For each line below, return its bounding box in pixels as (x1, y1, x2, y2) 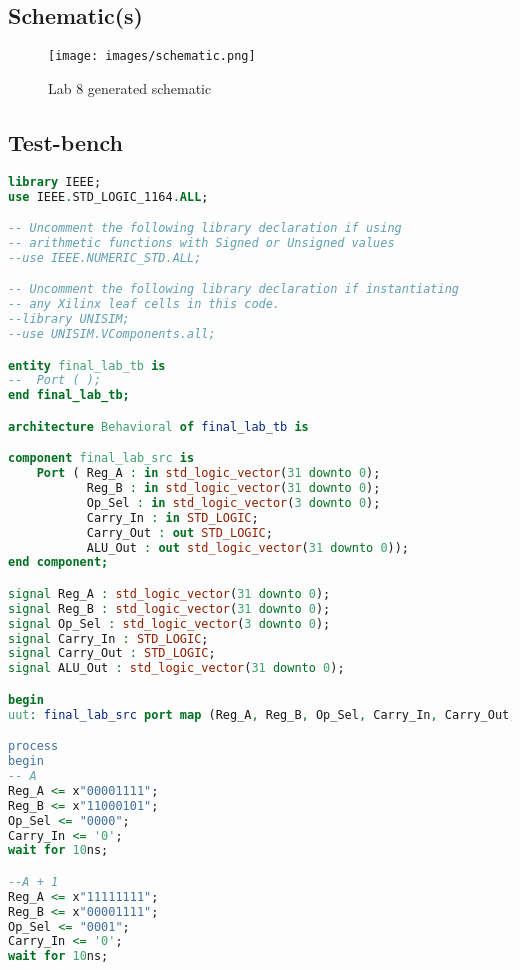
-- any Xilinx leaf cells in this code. (8, 297, 281, 312)
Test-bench (8, 126, 123, 157)
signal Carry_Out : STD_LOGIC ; (8, 646, 216, 661)
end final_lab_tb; (8, 388, 130, 403)
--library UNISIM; (8, 312, 130, 327)
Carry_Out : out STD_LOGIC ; (86, 525, 273, 540)
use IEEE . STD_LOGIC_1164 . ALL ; (8, 189, 209, 204)
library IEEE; (8, 174, 102, 189)
